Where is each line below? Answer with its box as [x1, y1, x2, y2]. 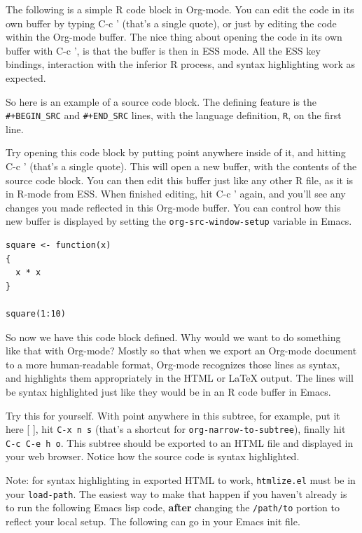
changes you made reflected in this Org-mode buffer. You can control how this [6, 200, 341, 214]
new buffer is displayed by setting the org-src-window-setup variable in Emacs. [6, 214, 352, 228]
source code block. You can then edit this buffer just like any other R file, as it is [6, 172, 354, 187]
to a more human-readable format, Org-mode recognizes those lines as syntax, [6, 357, 340, 371]
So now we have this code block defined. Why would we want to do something [6, 329, 341, 344]
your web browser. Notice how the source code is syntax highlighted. [6, 449, 300, 464]
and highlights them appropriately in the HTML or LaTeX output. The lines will [6, 371, 354, 385]
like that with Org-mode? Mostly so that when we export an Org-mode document [6, 343, 357, 358]
